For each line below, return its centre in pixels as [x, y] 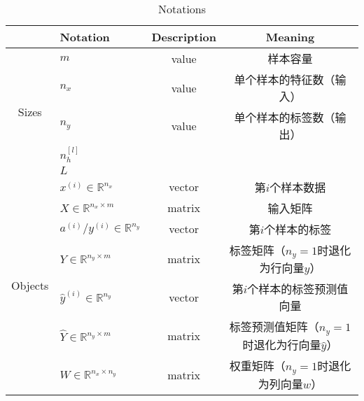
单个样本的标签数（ [285, 117]
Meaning [290, 37]
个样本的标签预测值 [298, 289]
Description [184, 37]
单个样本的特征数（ [285, 79]
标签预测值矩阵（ [274, 327]
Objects [30, 285]
